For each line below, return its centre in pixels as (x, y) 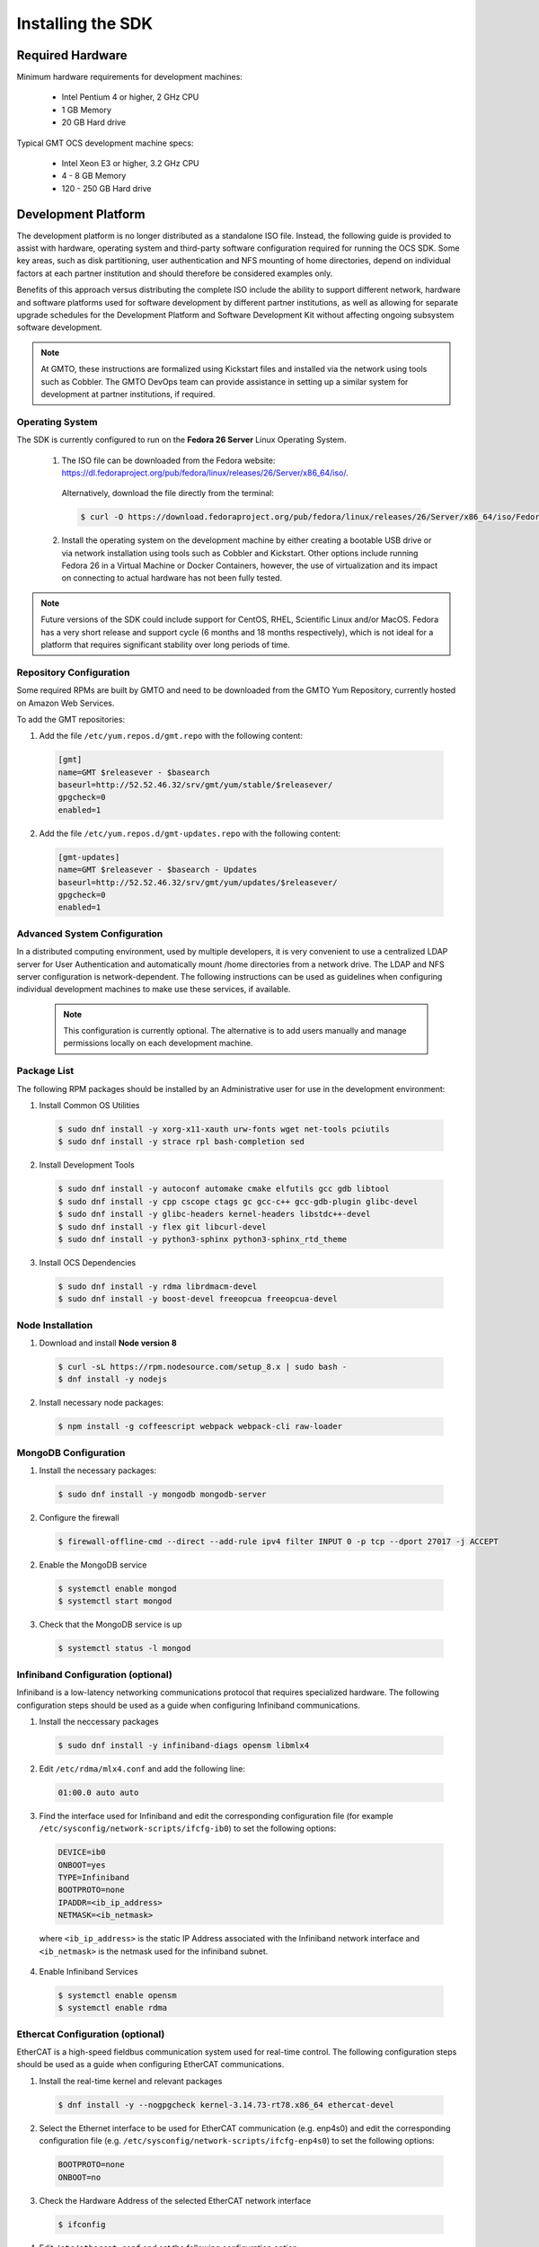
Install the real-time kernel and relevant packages (131, 2081)
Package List (45, 1071)
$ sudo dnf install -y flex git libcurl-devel (162, 1226)
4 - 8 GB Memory (94, 176)
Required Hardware (72, 55)
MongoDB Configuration (71, 1452)
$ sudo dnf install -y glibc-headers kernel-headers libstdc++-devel (214, 1214)
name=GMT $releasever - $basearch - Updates (158, 870)
